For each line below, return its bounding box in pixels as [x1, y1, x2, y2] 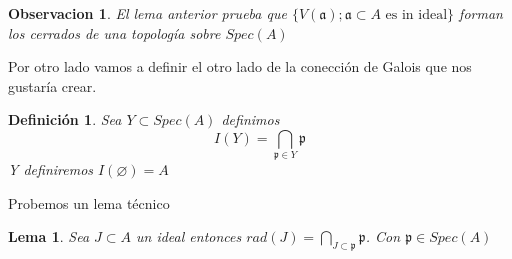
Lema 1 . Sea [8, 226, 90, 247]
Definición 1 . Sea [8, 109, 122, 130]
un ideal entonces [135, 226, 242, 247]
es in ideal [385, 8, 448, 22]
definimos [221, 109, 280, 130]
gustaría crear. [8, 75, 97, 96]
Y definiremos [8, 159, 94, 180]
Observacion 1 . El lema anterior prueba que [8, 3, 287, 23]
